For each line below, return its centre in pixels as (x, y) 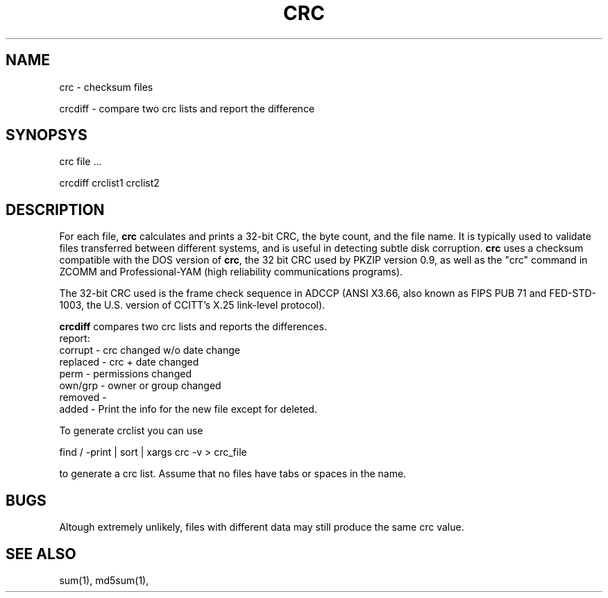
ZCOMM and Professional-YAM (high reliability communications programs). (231, 272)
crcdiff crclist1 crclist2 (109, 183)
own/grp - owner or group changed (140, 386)
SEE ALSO (41, 554)
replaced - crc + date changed (129, 362)
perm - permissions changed (125, 374)
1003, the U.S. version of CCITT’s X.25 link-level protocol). (192, 305)
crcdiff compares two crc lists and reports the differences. (193, 327)
